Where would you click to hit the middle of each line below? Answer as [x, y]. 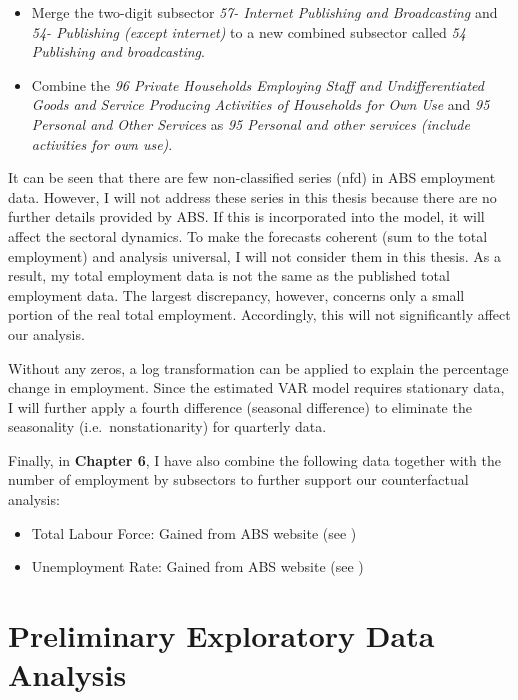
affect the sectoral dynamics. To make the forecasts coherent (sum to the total [248, 235]
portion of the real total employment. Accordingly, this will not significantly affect [259, 314]
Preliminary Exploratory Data [221, 635]
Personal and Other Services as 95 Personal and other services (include [250, 123]
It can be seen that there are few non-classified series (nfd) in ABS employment [252, 177]
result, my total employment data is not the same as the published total [229, 275]
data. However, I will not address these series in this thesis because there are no [252, 196]
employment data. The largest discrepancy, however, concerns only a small [236, 294]
